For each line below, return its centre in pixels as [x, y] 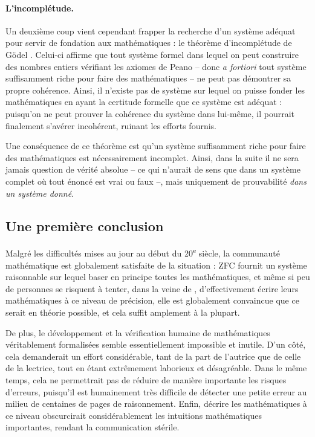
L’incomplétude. [40, 8]
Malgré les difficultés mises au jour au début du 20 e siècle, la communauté [143, 252]
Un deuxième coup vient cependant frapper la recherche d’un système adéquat [151, 30]
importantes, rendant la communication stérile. [93, 427]
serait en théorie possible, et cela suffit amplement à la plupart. [123, 312]
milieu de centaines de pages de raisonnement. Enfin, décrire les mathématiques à [156, 404]
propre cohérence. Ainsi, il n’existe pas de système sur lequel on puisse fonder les [155, 90]
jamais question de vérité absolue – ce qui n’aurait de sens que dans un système [153, 169]
